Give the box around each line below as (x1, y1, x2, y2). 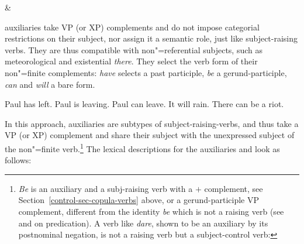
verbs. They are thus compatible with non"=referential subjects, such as (5, 43, 263, 56)
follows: (5, 154, 32, 166)
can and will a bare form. (5, 78, 95, 90)
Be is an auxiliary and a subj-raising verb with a (18, 182, 193, 194)
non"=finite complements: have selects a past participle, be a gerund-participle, (5, 66, 287, 78)
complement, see (204, 182, 263, 194)
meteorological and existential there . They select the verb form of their (5, 55, 258, 67)
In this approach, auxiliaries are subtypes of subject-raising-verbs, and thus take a (5, 117, 299, 129)
